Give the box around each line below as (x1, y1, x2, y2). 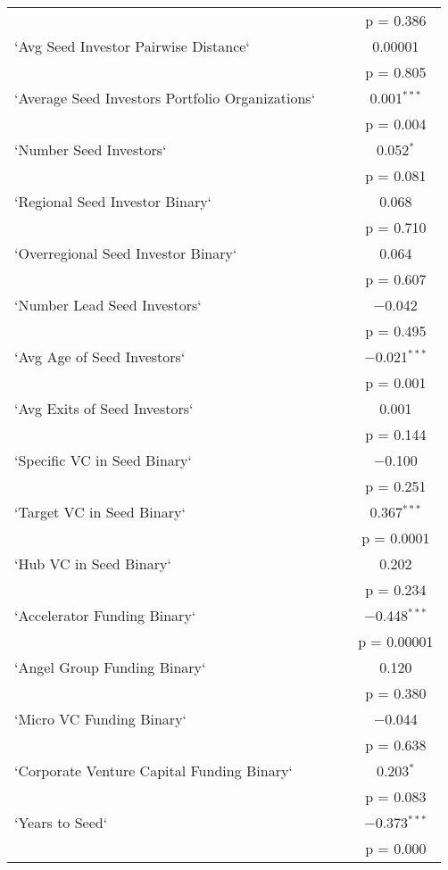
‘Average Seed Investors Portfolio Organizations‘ (14, 87, 316, 108)
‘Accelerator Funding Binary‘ (14, 605, 196, 626)
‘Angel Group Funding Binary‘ (14, 657, 206, 677)
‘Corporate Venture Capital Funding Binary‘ (14, 760, 293, 781)
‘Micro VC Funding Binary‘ (14, 708, 187, 729)
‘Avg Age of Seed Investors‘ (14, 346, 186, 367)
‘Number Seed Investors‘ (14, 139, 167, 160)
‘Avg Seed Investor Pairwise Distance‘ (14, 36, 250, 56)
